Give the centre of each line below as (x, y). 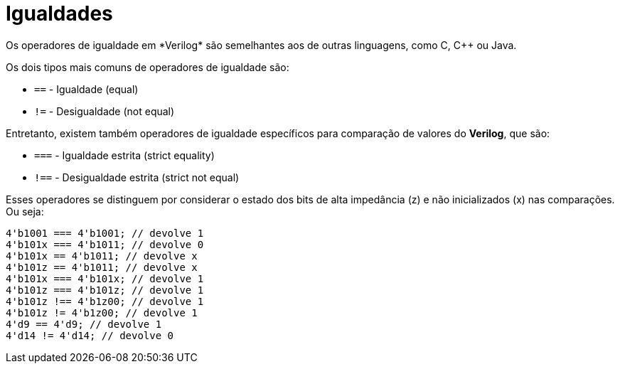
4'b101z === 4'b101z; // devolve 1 (105, 290)
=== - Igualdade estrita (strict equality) (124, 155)
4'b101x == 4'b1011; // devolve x (102, 256)
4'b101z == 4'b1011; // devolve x (102, 267)
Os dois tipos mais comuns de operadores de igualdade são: (148, 67)
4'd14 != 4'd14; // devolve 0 (90, 335)
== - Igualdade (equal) (86, 89)
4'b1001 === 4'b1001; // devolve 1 (105, 233)
